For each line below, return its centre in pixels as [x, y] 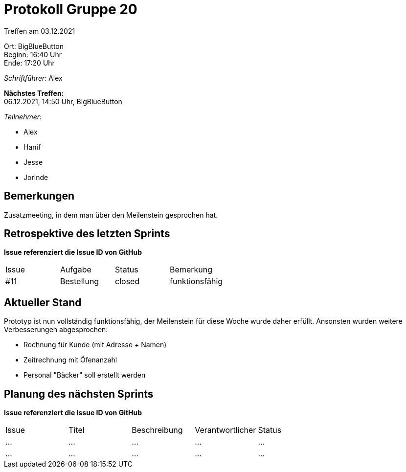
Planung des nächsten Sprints [79, 394]
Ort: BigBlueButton [34, 46]
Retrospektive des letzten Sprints [87, 234]
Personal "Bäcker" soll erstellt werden [85, 375]
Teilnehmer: [23, 116]
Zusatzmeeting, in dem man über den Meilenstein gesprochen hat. [111, 215]
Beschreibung [157, 430]
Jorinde [36, 177]
